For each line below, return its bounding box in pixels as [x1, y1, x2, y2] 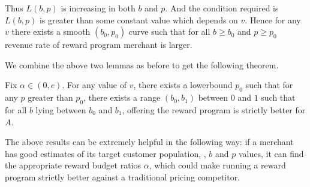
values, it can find [238, 147, 304, 159]
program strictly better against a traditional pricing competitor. [5, 170, 240, 183]
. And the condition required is [165, 2, 279, 14]
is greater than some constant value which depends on [39, 13, 238, 26]
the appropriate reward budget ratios [5, 159, 142, 171]
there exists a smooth [11, 25, 91, 38]
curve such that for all [128, 25, 210, 38]
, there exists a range [83, 91, 161, 104]
